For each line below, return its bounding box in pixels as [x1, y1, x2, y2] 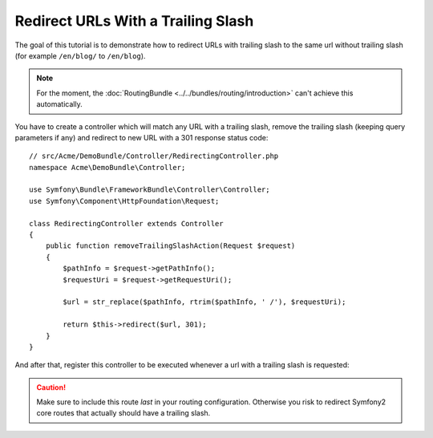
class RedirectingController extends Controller [29, 219, 224, 228]
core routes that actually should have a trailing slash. [36, 408, 211, 418]
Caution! [36, 382, 67, 392]
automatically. [36, 99, 83, 109]
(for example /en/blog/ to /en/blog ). [14, 51, 146, 60]
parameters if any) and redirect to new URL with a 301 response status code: [14, 132, 269, 142]
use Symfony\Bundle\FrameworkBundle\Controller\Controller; [29, 185, 270, 194]
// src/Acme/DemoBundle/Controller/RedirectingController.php [29, 152, 279, 160]
